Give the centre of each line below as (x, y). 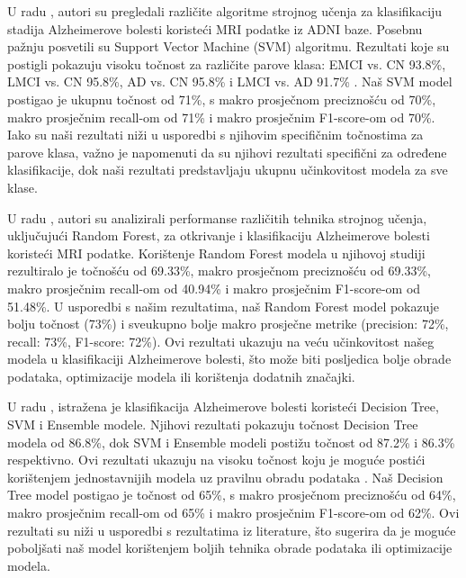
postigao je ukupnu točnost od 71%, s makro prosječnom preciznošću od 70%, (222, 99)
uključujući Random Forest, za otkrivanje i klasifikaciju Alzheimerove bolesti (219, 235)
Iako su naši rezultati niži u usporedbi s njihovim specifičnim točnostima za (215, 135)
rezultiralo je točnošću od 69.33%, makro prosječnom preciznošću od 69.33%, (219, 271)
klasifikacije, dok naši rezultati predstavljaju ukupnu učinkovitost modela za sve (228, 170)
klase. (22, 187)
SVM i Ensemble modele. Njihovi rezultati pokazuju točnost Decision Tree (213, 424)
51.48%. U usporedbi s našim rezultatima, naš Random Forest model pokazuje (224, 306)
